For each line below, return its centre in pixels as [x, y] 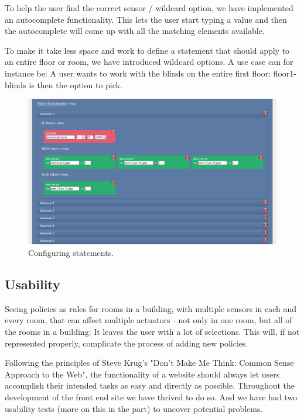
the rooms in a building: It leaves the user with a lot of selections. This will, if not [152, 331]
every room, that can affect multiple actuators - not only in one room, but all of [148, 320]
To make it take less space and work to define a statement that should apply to [147, 50]
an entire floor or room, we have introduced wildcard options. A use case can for [149, 62]
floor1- [285, 73]
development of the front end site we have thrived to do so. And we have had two [151, 397]
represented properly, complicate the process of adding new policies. [127, 343]
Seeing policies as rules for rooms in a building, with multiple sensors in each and [151, 308]
